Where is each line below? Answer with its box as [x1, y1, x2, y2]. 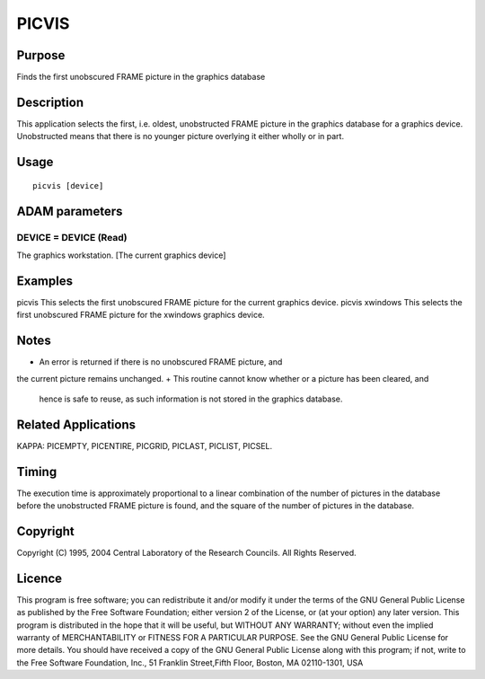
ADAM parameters [16, 203, 123, 219]
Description [16, 94, 84, 110]
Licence [16, 570, 63, 586]
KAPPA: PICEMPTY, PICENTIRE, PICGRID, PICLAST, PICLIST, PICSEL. [16, 440, 273, 451]
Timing [16, 463, 57, 480]
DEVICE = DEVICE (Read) [16, 231, 128, 243]
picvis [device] [32, 181, 104, 190]
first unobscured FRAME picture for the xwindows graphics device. [16, 310, 265, 321]
